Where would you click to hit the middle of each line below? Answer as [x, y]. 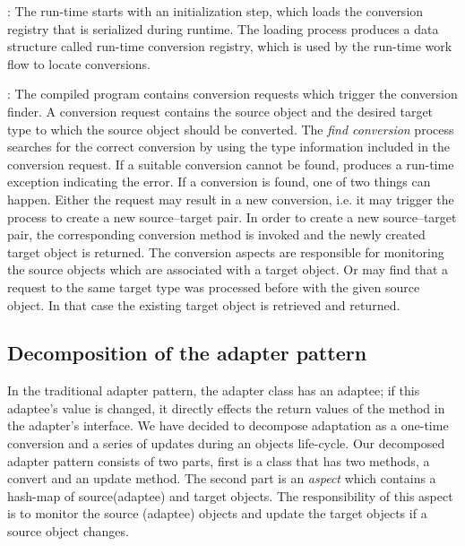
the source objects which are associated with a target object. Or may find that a [228, 269]
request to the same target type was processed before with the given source [214, 286]
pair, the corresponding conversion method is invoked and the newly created [216, 234]
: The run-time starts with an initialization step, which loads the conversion [215, 11]
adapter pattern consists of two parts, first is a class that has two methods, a [219, 460]
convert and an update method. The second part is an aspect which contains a [222, 478]
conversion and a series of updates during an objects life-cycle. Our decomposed [226, 443]
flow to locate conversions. [79, 63]
